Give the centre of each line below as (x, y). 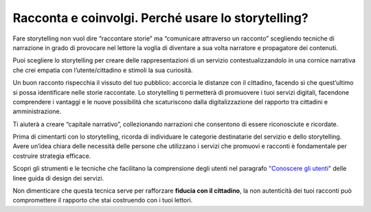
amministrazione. (37, 111)
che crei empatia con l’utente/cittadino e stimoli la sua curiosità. (103, 70)
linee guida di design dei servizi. (58, 178)
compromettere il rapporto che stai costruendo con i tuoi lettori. (103, 200)
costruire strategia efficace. (52, 156)
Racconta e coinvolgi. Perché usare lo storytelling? (160, 18)
